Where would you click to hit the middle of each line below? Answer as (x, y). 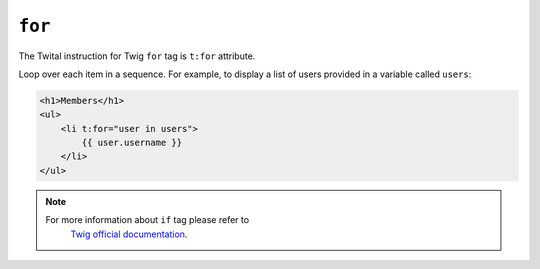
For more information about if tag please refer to (147, 220)
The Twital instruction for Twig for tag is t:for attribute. (137, 56)
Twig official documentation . (129, 234)
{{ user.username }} (132, 143)
